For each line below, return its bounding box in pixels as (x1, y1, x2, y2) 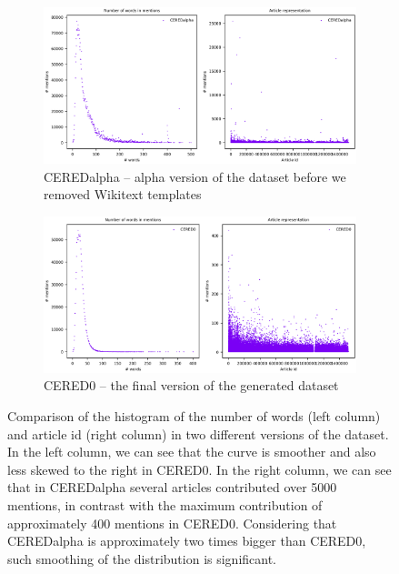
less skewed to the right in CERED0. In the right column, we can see (7, 459, 392, 478)
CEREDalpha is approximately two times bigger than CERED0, (7, 531, 366, 550)
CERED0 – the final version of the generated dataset (44, 376, 339, 395)
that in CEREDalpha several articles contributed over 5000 (7, 478, 337, 497)
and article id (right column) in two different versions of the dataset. (7, 424, 389, 443)
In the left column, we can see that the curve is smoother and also (7, 442, 376, 461)
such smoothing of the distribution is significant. (7, 549, 277, 568)
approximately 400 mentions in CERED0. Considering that (7, 513, 337, 532)
